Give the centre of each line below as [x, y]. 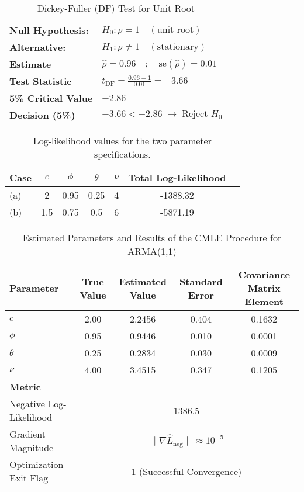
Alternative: [38, 47]
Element [264, 301]
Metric [25, 387]
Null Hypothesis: [49, 30]
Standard [201, 281]
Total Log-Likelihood [177, 177]
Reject [195, 114]
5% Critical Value [51, 98]
